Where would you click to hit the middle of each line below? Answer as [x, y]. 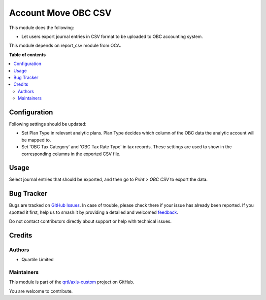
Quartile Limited [37, 260]
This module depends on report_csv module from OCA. [65, 46]
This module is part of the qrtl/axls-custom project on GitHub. [72, 282]
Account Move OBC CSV [60, 13]
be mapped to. [36, 140]
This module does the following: [42, 28]
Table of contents [28, 55]
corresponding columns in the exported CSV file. [71, 154]
